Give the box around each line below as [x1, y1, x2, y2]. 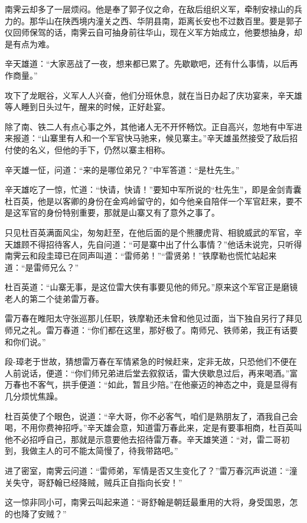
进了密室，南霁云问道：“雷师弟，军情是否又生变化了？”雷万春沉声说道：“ [5, 464, 289, 476]
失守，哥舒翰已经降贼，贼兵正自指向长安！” [12, 476, 182, 488]
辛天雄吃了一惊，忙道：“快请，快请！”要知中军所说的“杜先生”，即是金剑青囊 [5, 183, 302, 196]
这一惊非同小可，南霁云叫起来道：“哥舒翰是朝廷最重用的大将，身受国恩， [5, 496, 290, 508]
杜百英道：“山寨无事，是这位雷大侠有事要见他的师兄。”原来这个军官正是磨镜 [5, 281, 298, 293]
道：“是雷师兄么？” [5, 261, 79, 273]
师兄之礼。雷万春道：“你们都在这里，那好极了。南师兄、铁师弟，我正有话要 [5, 324, 298, 336]
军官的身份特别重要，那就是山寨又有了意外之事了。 [21, 206, 220, 219]
